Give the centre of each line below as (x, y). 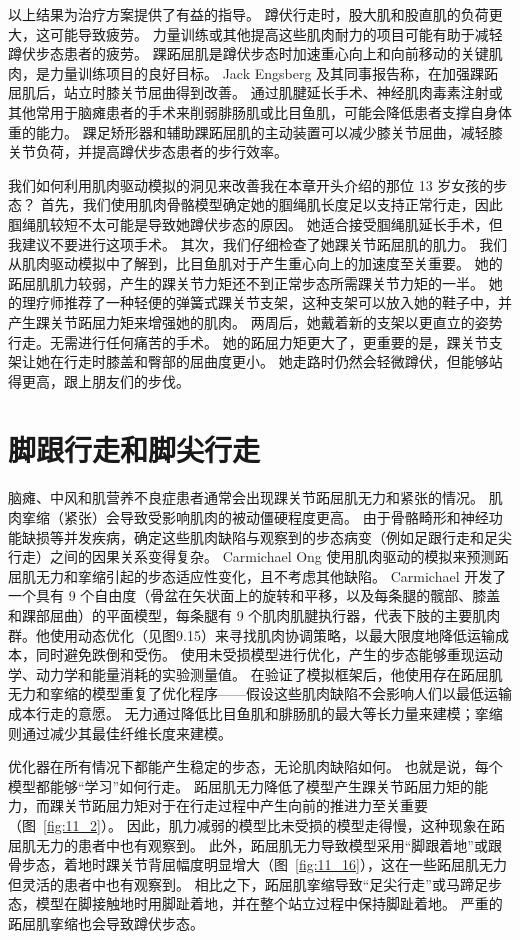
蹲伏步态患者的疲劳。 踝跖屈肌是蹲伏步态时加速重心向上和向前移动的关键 (248, 53)
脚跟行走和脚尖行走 (134, 449)
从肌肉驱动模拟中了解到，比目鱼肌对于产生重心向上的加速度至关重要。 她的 (255, 263)
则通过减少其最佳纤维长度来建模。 (120, 732)
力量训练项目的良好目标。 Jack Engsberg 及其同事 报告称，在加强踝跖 (274, 72)
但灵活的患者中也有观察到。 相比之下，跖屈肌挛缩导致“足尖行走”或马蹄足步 (255, 883)
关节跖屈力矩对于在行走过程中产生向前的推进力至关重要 (245, 805)
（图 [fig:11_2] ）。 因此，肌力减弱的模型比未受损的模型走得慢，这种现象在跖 (256, 824)
